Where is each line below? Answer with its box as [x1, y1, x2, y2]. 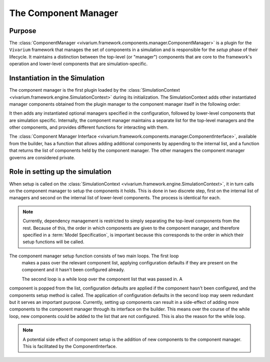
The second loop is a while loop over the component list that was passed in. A [21, 276, 182, 282]
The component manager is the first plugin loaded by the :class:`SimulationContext [9, 87, 180, 93]
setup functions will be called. [22, 239, 84, 245]
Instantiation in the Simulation [9, 74, 105, 83]
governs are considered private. [9, 154, 75, 160]
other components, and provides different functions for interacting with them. [9, 124, 169, 130]
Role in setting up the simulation [9, 168, 112, 176]
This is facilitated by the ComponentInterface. [22, 343, 117, 349]
